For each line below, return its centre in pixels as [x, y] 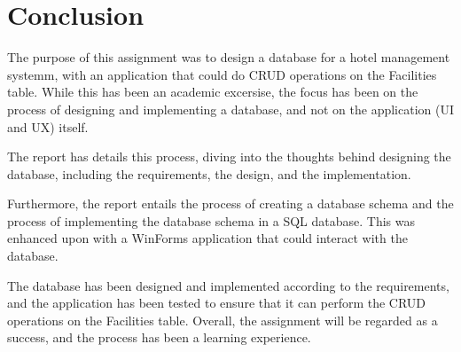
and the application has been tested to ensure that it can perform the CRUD [217, 303]
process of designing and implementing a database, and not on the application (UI [230, 109]
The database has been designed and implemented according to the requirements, [228, 285]
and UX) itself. [48, 126]
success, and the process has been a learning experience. [159, 337]
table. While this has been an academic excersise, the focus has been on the [213, 92]
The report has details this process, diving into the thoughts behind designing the [229, 156]
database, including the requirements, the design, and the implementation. [209, 173]
